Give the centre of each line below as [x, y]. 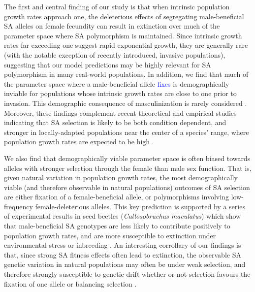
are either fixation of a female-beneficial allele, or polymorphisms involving [116, 197]
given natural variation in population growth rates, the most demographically [121, 178]
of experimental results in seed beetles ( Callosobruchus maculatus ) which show [123, 216]
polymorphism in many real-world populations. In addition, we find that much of [126, 74]
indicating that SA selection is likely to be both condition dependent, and [115, 122]
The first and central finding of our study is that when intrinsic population [117, 6]
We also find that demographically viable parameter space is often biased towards [127, 158]
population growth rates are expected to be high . [79, 142]
